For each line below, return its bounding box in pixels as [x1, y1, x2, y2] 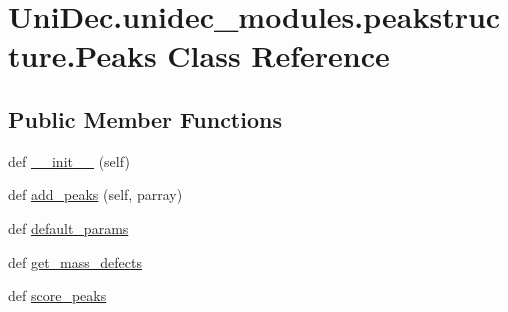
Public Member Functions [8, 103, 282, 134]
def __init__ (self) [8, 150, 130, 171]
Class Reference [167, 35, 390, 76]
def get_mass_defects [8, 251, 142, 272]
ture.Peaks [8, 35, 157, 76]
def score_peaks [8, 285, 107, 306]
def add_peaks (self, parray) [8, 184, 183, 205]
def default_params [8, 217, 129, 238]
